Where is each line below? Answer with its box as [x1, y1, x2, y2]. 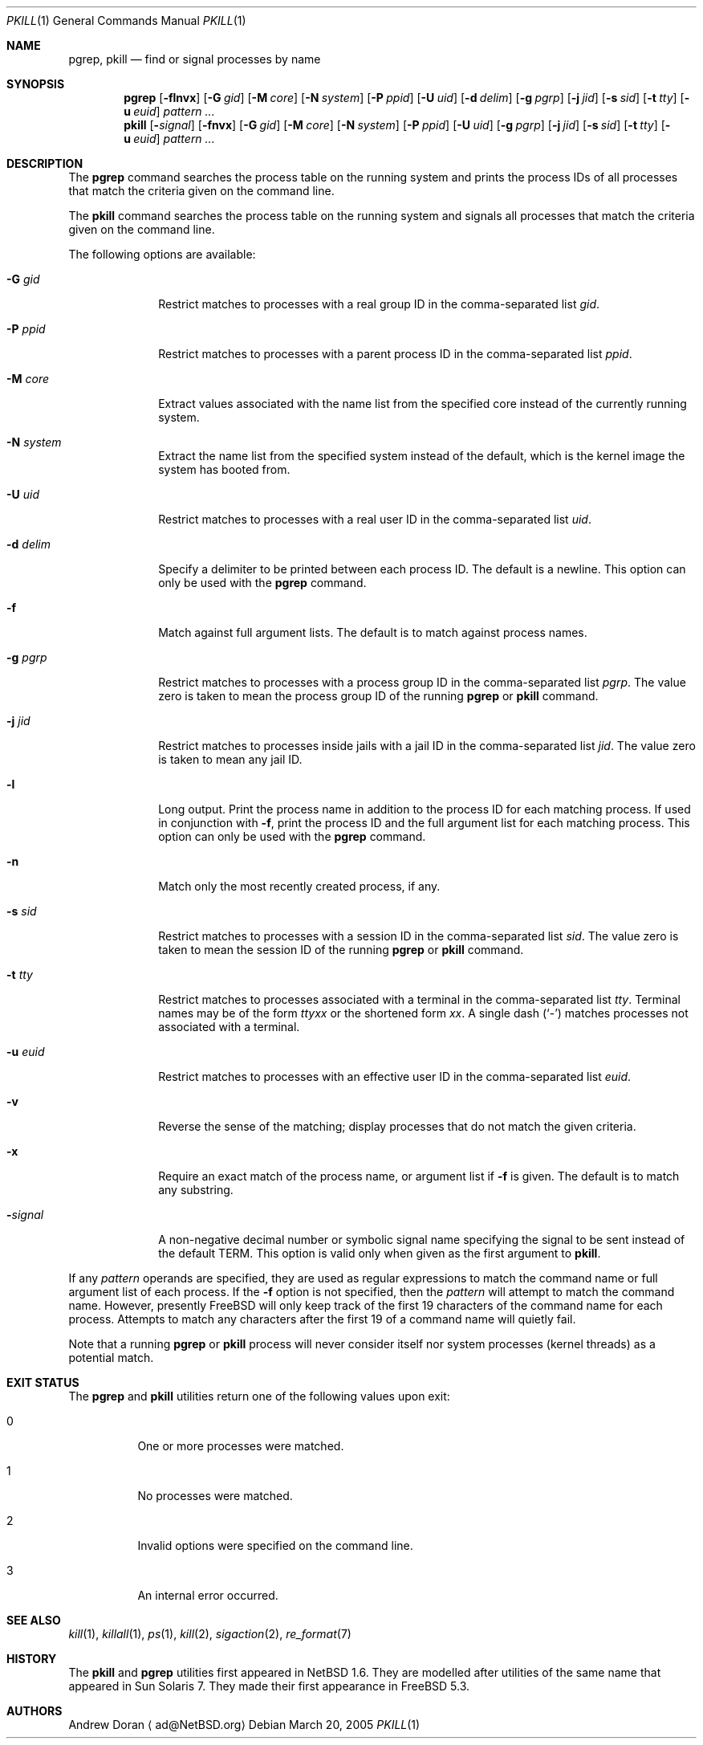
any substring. [158, 1183, 234, 1197]
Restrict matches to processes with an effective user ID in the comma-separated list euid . [158, 1070, 632, 1083]
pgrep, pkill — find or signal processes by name [68, 52, 321, 66]
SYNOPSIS [6, 77, 65, 91]
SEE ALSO [6, 1613, 61, 1627]
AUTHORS [6, 1704, 63, 1718]
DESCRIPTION [6, 157, 83, 170]
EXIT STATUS [6, 1376, 79, 1389]
